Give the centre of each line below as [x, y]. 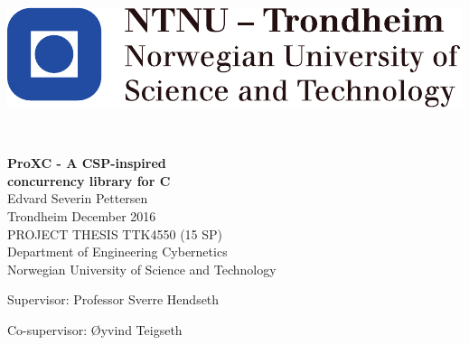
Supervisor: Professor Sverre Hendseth [113, 299]
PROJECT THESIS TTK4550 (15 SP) [115, 233]
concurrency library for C [89, 180]
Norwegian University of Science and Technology [142, 269]
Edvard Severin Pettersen [78, 198]
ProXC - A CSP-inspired [87, 163]
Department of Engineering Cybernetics [117, 252]
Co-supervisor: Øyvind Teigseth [95, 329]
